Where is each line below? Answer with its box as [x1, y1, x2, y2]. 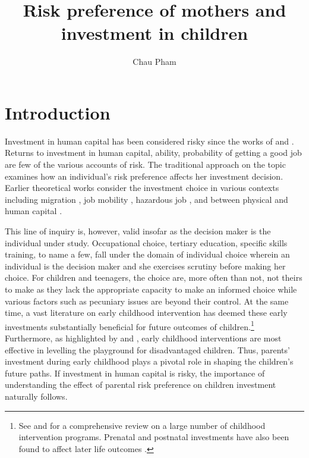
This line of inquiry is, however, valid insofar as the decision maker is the [5, 225, 271, 237]
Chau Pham [133, 55, 176, 68]
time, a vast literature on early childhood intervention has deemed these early [5, 306, 288, 319]
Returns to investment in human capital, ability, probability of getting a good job [5, 146, 302, 159]
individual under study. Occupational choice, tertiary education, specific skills [5, 236, 288, 249]
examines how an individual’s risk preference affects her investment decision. [5, 170, 283, 182]
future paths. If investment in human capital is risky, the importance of [5, 366, 265, 379]
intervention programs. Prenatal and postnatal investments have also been [18, 431, 289, 443]
